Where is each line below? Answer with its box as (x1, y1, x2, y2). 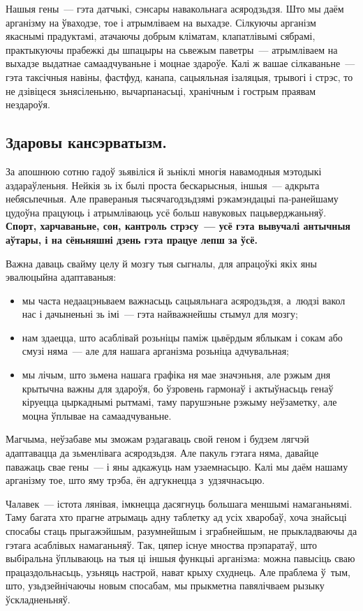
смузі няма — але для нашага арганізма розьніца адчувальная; (22, 344, 289, 358)
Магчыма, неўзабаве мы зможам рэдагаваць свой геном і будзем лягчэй (6, 432, 309, 446)
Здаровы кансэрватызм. (6, 131, 167, 153)
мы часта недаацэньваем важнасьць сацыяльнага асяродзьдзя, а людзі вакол (22, 293, 346, 307)
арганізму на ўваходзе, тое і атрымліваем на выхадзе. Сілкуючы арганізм (6, 15, 316, 29)
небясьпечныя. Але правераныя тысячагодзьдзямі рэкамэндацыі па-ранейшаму (6, 191, 339, 206)
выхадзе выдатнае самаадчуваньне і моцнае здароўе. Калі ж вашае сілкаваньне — (6, 56, 355, 71)
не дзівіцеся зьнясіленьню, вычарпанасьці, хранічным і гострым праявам (6, 83, 316, 98)
